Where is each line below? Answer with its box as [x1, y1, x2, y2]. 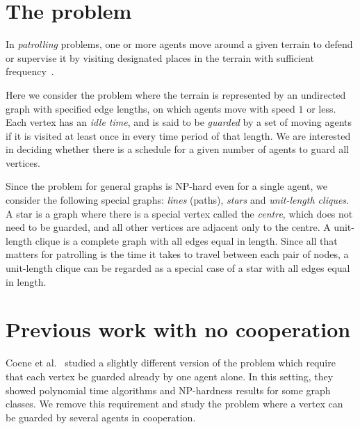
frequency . [6, 64, 54, 79]
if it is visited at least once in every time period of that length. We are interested [6, 128, 351, 143]
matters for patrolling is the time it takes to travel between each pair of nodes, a [6, 247, 349, 261]
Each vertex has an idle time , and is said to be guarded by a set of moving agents [6, 115, 352, 129]
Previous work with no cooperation [6, 315, 351, 343]
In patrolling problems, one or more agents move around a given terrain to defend [6, 37, 353, 51]
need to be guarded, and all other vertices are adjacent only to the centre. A [6, 220, 331, 234]
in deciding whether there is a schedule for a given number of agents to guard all [6, 142, 349, 156]
